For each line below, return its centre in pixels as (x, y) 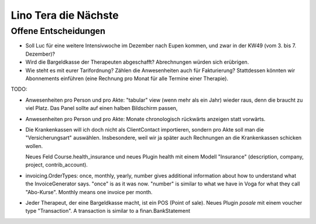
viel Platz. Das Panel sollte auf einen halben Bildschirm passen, (102, 108)
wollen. (34, 146)
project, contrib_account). (56, 165)
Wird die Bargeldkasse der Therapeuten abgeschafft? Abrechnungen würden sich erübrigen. (137, 62)
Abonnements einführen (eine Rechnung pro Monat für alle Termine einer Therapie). (127, 78)
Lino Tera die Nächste (65, 15)
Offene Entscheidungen (58, 31)
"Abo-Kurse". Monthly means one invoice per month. (89, 192)
